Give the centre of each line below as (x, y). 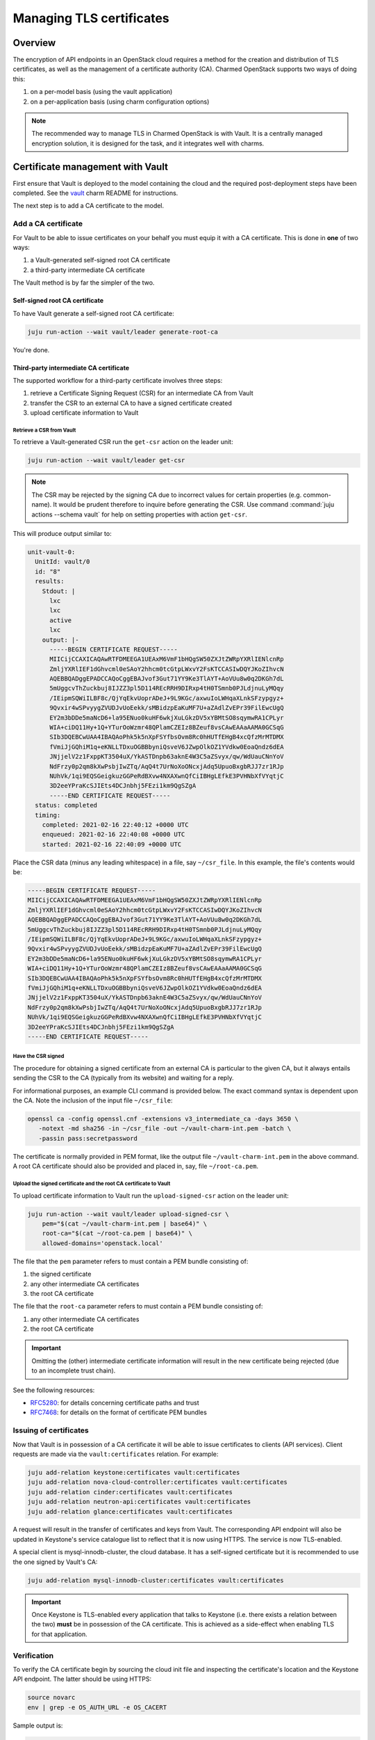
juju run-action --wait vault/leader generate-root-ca (123, 332)
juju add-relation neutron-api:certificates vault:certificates (139, 1502)
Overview (34, 43)
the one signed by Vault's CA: (55, 1562)
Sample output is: (38, 1725)
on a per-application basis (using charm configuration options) (120, 102)
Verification (33, 1655)
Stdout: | (59, 591)
